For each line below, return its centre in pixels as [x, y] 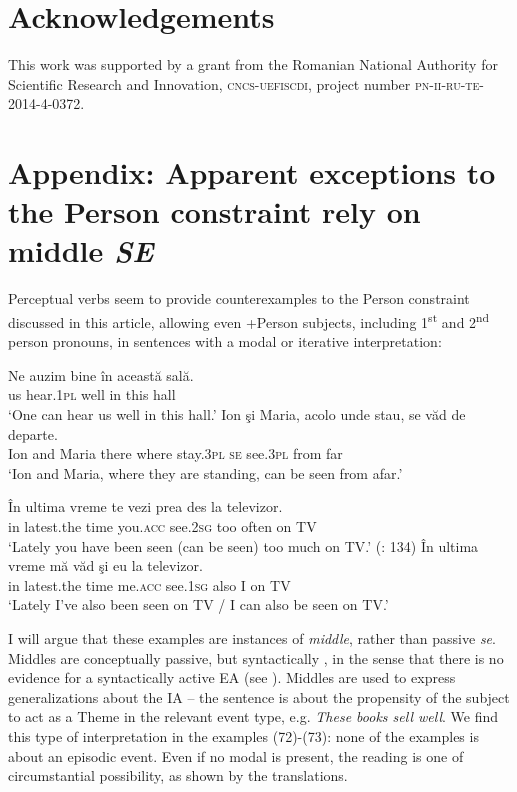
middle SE [81, 251]
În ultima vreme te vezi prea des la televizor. [145, 506]
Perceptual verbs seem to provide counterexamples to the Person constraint [239, 298]
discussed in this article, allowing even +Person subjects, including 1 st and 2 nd [249, 320]
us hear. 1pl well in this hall [92, 394]
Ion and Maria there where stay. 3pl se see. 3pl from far [175, 453]
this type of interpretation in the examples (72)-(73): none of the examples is [243, 735]
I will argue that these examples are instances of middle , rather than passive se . [252, 637]
